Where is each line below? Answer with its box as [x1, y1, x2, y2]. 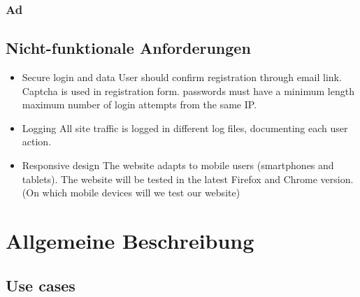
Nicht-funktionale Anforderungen [6, 37, 251, 59]
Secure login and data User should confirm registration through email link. [22, 70, 342, 85]
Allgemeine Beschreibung [6, 226, 254, 254]
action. [22, 134, 52, 149]
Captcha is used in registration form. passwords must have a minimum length [22, 83, 354, 98]
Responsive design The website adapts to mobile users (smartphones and [22, 158, 334, 173]
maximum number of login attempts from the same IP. [22, 97, 257, 112]
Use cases [6, 274, 75, 296]
